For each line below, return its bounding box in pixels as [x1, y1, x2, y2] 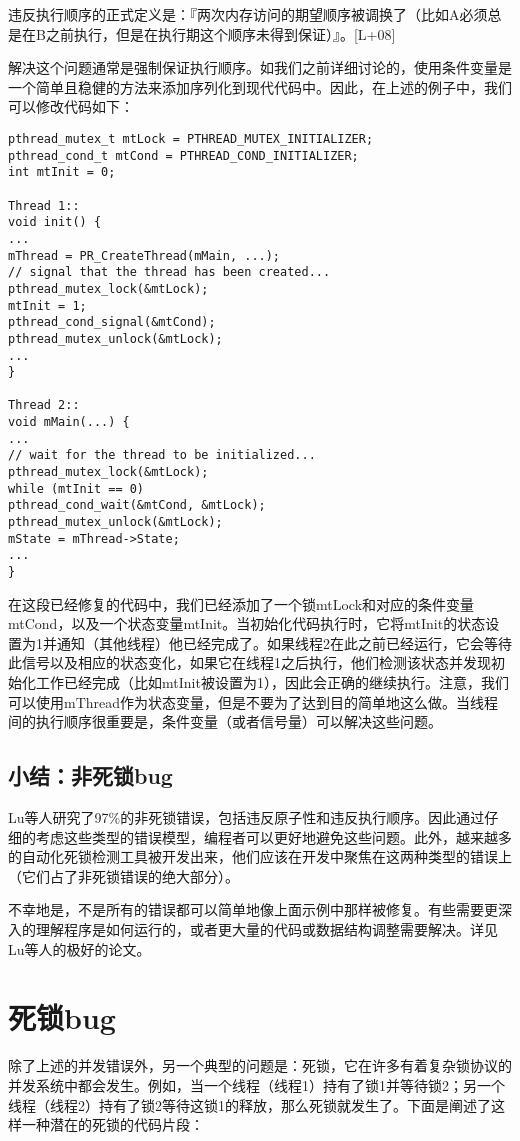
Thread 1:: [8, 198, 80, 213]
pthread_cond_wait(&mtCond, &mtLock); [8, 498, 266, 513]
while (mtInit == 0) [8, 481, 145, 496]
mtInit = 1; [8, 298, 87, 313]
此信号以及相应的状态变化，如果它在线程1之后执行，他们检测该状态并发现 [8, 652, 491, 673]
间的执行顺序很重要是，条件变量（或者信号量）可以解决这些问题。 [8, 711, 442, 732]
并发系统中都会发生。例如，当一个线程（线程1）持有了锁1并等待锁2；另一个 [8, 1074, 505, 1095]
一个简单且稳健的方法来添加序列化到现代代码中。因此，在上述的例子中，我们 [8, 76, 512, 97]
